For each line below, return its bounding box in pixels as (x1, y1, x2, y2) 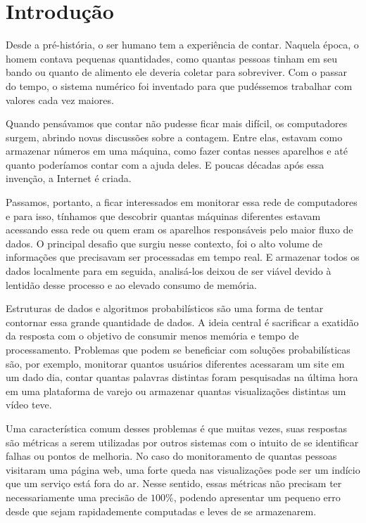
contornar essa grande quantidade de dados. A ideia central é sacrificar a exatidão (6, 314, 359, 329)
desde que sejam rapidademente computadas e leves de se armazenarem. (6, 503, 317, 518)
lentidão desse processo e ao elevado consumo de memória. (6, 277, 257, 292)
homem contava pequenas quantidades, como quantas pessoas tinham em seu (6, 51, 338, 65)
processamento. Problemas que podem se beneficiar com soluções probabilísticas (6, 342, 351, 356)
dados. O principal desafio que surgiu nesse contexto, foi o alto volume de (6, 235, 323, 250)
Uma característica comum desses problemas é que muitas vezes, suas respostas (6, 420, 348, 435)
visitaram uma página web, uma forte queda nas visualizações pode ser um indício (6, 462, 360, 477)
